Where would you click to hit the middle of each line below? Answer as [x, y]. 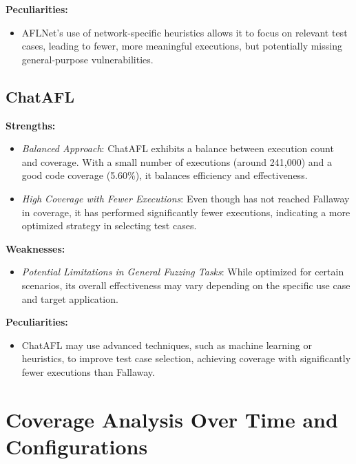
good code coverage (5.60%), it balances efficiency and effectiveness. [165, 175]
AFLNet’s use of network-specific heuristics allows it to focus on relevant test [185, 32]
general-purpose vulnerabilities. [87, 59]
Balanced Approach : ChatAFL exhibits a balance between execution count [178, 148]
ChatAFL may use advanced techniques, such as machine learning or [167, 345]
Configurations [77, 446]
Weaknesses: [35, 248]
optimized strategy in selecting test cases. [109, 225]
